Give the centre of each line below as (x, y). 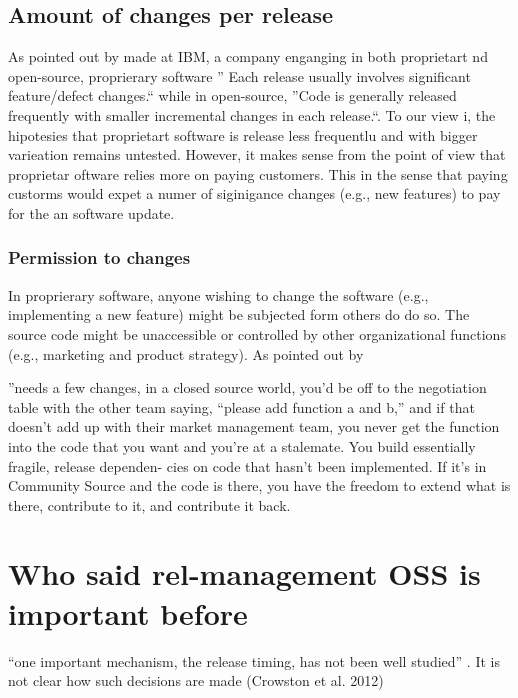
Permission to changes (99, 257)
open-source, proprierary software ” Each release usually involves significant (239, 75)
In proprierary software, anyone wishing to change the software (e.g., (218, 294)
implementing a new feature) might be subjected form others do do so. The (239, 314)
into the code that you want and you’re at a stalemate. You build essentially (242, 445)
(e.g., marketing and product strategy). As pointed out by (186, 353)
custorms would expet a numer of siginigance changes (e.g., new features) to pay (254, 193)
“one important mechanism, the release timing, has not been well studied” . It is (254, 660)
